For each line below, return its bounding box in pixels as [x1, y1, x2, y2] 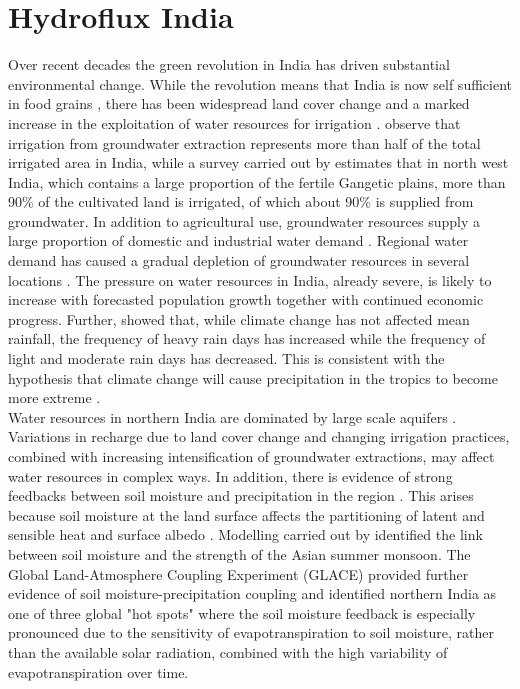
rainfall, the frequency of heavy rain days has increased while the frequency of [8, 328, 486, 349]
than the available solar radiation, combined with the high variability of [8, 641, 448, 662]
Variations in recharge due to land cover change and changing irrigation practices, [8, 426, 510, 447]
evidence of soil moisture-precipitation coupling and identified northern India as [8, 583, 497, 604]
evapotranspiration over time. [8, 661, 189, 682]
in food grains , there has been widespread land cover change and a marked [8, 93, 470, 114]
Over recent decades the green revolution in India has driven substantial [8, 54, 450, 75]
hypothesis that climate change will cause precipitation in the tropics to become [8, 367, 498, 388]
